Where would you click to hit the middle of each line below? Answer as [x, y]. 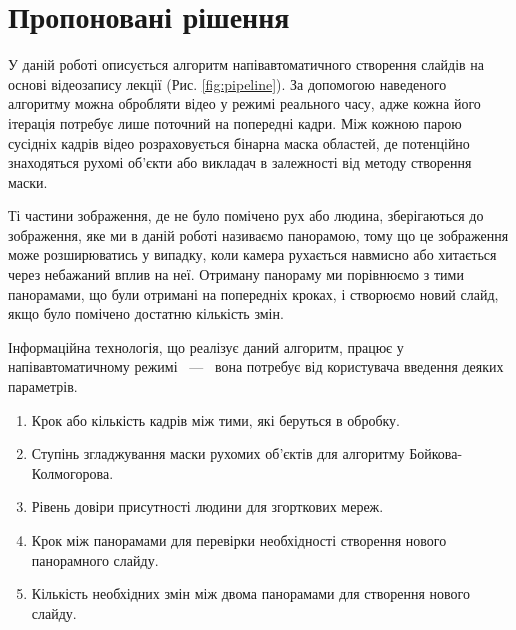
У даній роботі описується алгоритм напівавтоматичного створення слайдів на [246, 64]
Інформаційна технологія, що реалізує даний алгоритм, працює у [206, 346]
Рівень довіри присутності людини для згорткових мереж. [207, 506]
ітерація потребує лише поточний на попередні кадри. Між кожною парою [235, 122]
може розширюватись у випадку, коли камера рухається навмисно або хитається [252, 254]
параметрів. [43, 386]
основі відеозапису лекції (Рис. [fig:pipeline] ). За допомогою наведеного [227, 83]
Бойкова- [436, 453]
